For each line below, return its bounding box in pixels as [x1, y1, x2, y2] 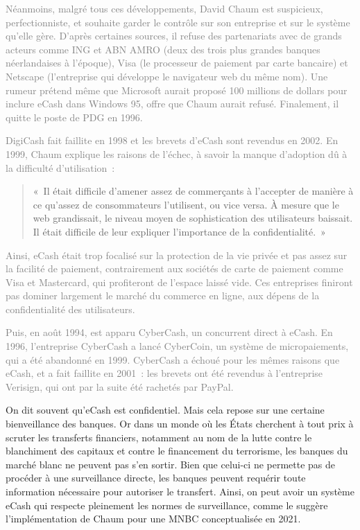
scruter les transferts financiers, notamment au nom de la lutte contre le [6, 430, 312, 444]
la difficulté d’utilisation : [6, 160, 115, 175]
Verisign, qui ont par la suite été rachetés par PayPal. [6, 379, 234, 394]
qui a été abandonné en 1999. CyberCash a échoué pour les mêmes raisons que [6, 352, 340, 366]
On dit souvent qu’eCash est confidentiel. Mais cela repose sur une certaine [6, 403, 325, 417]
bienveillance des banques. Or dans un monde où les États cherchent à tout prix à [6, 416, 354, 431]
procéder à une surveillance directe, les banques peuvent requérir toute [6, 470, 306, 485]
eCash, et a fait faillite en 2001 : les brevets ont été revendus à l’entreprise [6, 366, 323, 380]
